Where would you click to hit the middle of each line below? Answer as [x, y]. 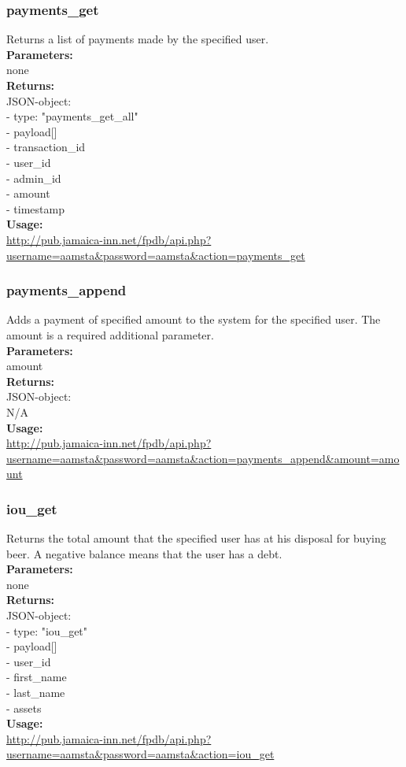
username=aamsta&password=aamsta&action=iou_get [140, 754]
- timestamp [35, 208]
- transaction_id [46, 147]
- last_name [36, 693]
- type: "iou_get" [47, 630]
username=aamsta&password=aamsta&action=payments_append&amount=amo [203, 458]
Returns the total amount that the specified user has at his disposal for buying [196, 538]
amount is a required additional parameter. [110, 334]
